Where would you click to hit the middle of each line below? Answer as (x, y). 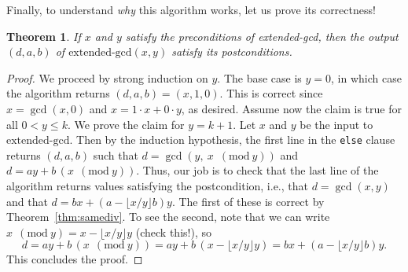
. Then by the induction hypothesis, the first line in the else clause (232, 140)
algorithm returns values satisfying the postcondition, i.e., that (157, 186)
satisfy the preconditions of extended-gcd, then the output (262, 36)
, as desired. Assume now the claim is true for (291, 108)
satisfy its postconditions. (232, 51)
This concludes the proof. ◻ (75, 259)
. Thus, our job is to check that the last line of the (257, 170)
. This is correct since (271, 93)
